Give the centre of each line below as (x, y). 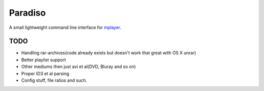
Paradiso (27, 13)
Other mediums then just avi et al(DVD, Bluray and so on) (79, 67)
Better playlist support (44, 60)
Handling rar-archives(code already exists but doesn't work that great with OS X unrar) (109, 53)
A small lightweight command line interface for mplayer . (65, 27)
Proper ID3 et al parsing (45, 73)
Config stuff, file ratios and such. (54, 80)
